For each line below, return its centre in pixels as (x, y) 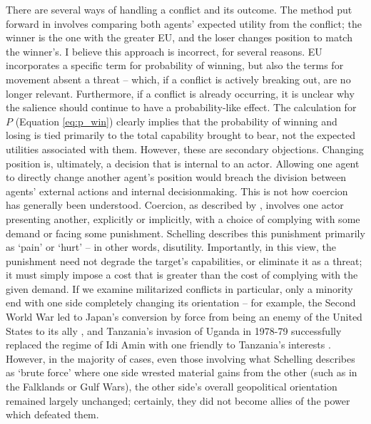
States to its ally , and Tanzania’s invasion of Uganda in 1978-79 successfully (174, 330)
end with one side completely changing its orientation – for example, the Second (181, 303)
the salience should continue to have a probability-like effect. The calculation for (181, 107)
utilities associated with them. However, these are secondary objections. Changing (185, 149)
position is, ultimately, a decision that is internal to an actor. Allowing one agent (183, 163)
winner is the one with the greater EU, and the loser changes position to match (179, 37)
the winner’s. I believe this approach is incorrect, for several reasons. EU (164, 51)
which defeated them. (52, 414)
